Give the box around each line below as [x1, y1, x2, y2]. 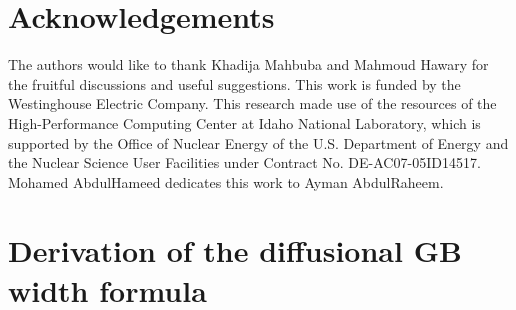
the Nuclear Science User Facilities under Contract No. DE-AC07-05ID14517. [8, 152, 481, 173]
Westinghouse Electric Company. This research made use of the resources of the [8, 93, 497, 114]
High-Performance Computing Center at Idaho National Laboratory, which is [8, 112, 481, 133]
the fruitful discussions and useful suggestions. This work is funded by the [8, 73, 461, 94]
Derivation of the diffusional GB [8, 230, 462, 271]
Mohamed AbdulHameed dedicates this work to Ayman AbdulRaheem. [8, 171, 444, 192]
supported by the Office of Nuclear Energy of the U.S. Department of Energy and [8, 132, 509, 153]
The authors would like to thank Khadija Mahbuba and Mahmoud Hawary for [8, 54, 489, 75]
